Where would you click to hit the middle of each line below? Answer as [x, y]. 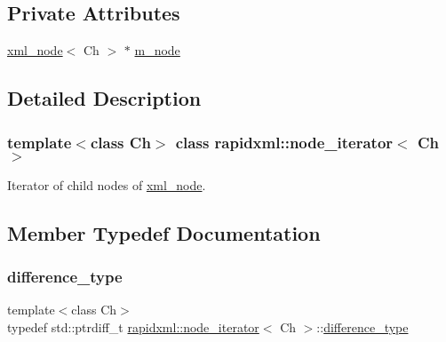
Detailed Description [104, 98]
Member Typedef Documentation [164, 232]
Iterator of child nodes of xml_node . [107, 184]
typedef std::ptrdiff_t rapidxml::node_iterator [133, 326]
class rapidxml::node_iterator [284, 142]
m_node [157, 50]
